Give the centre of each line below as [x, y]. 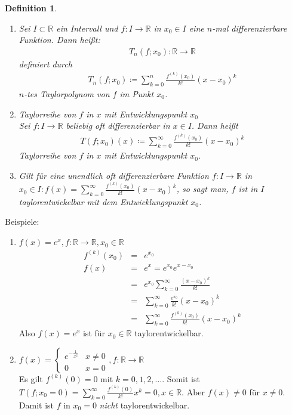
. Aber [193, 392]
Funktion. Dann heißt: [59, 40]
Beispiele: [22, 222]
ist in [248, 189]
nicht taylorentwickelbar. [145, 405]
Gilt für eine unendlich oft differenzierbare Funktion [114, 175]
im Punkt [137, 93]
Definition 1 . [31, 8]
